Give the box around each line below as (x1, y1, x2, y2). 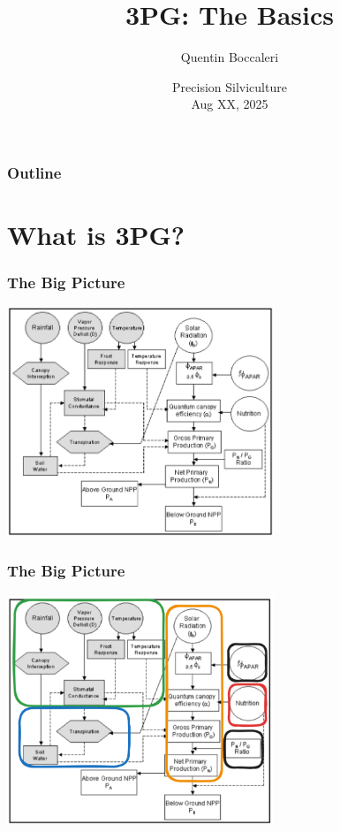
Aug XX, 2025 (191, 95, 268, 113)
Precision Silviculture (172, 77, 287, 95)
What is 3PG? (7, 217, 185, 253)
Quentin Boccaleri (180, 48, 279, 66)
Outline (7, 161, 62, 183)
